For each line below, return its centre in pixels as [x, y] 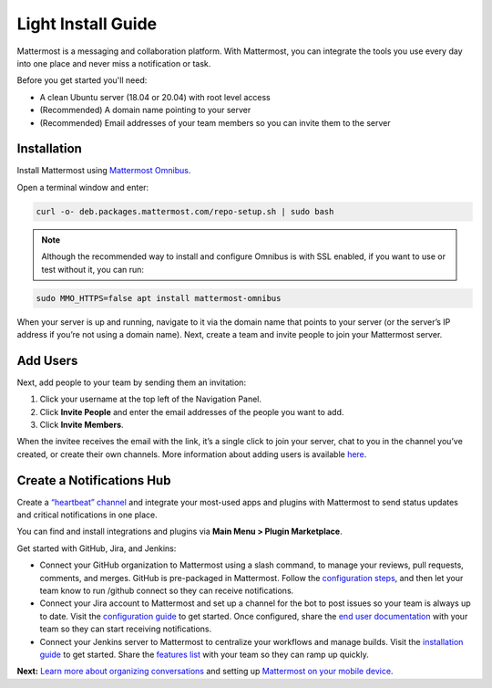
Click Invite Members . [82, 424]
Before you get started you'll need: [82, 80]
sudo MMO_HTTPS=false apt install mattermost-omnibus [159, 298]
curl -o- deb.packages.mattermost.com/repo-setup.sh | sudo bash [185, 211]
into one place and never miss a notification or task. [114, 63]
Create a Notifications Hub [94, 480]
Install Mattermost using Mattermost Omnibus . [104, 171]
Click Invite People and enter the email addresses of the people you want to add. [192, 412]
